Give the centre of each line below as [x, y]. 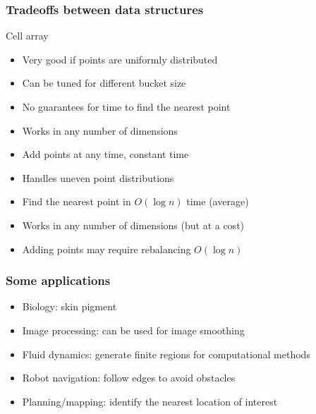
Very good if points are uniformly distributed [120, 59]
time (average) [218, 201]
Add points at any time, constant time [105, 154]
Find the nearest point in [77, 201]
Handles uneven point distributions [98, 177]
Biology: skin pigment [69, 306]
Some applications [58, 280]
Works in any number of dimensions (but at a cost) [133, 225]
